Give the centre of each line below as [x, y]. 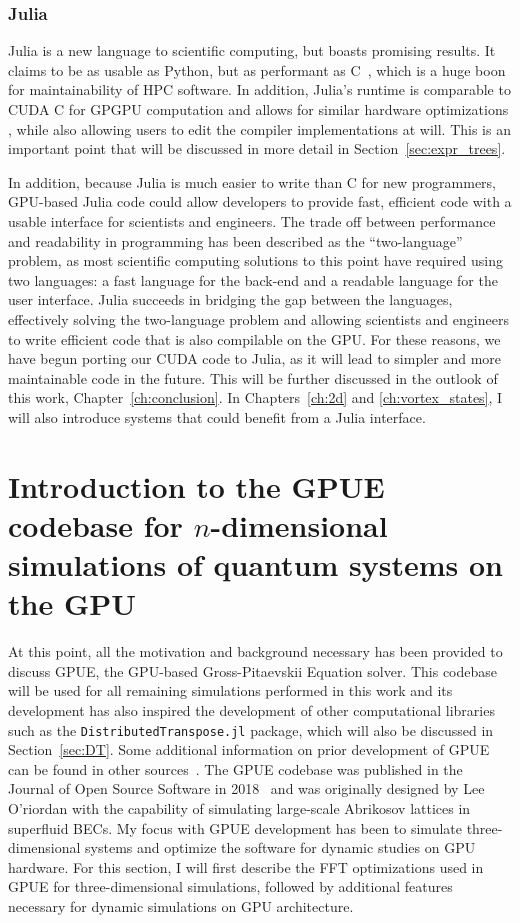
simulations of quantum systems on [256, 564]
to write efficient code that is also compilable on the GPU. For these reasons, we [254, 338]
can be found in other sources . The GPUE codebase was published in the [235, 768]
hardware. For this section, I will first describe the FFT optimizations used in [246, 866]
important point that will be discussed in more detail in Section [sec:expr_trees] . [257, 148]
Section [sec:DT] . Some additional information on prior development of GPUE [249, 749]
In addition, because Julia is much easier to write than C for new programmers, [252, 181]
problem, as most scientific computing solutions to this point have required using [255, 260]
